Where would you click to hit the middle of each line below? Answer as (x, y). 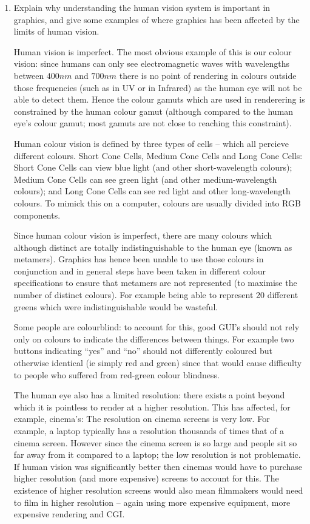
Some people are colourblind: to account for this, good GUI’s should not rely (157, 327)
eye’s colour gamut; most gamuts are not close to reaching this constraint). (153, 123)
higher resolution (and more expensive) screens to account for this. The (146, 478)
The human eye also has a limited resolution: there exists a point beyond (149, 395)
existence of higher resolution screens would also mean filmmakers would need (158, 490)
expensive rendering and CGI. (69, 514)
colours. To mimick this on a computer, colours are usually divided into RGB (157, 202)
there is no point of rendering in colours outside (208, 75)
